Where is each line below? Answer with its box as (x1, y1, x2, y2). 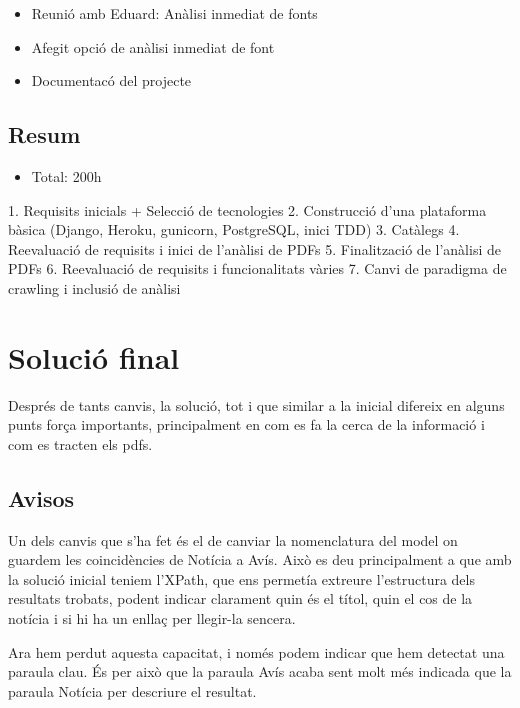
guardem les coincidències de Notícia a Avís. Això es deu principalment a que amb (8, 549, 512, 570)
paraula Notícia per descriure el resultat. (8, 680, 257, 701)
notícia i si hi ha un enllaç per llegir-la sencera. (8, 608, 296, 629)
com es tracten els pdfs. (8, 433, 153, 454)
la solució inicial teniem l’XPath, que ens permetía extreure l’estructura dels (8, 568, 475, 589)
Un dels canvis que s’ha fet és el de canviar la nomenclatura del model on (8, 529, 458, 550)
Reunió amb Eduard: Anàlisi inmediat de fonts (31, 3, 318, 23)
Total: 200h (31, 165, 102, 186)
